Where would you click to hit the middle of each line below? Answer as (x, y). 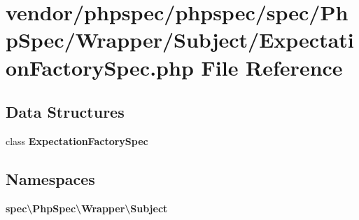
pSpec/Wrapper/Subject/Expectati (180, 40)
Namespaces (50, 178)
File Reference (272, 67)
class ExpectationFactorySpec (77, 140)
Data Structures (65, 112)
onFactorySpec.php (100, 67)
